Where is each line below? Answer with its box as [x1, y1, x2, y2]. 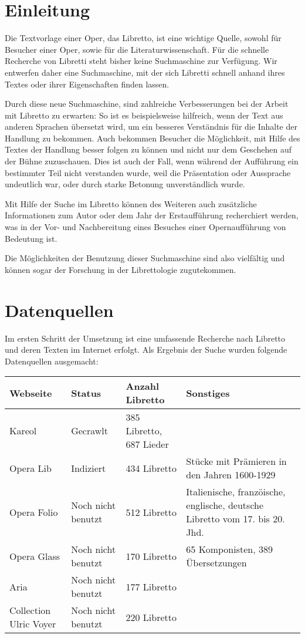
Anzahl [126, 379, 160, 393]
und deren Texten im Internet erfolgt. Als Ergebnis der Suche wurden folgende [5, 343, 287, 356]
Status [71, 386, 101, 400]
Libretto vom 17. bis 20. [186, 512, 285, 526]
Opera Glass [9, 549, 60, 563]
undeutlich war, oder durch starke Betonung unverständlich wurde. [5, 178, 245, 190]
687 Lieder [126, 437, 169, 451]
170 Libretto [126, 549, 177, 563]
